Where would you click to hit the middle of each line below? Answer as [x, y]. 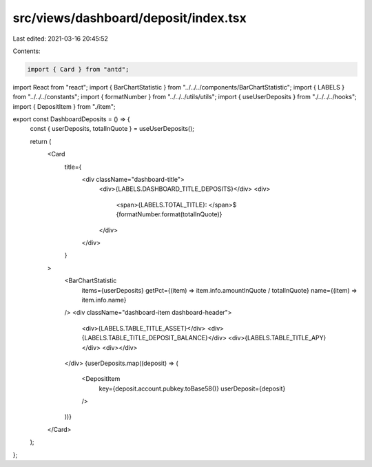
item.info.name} [104, 300]
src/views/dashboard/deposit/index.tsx [130, 18]
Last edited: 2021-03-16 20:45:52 [60, 39]
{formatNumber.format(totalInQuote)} [169, 214]
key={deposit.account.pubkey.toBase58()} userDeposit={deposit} [192, 388]
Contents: [27, 51]
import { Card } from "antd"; [78, 69]
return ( [41, 141]
